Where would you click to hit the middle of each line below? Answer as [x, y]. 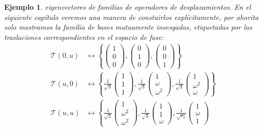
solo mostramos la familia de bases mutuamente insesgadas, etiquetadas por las [128, 27]
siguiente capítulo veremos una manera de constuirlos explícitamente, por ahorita [131, 17]
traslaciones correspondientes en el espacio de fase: [84, 37]
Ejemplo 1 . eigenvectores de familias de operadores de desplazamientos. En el [128, 7]
